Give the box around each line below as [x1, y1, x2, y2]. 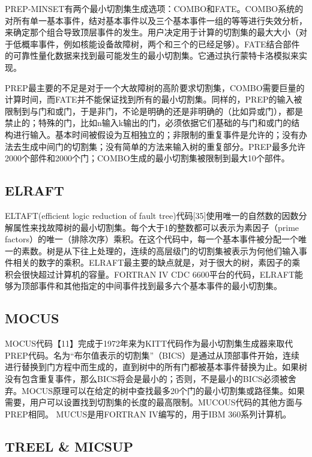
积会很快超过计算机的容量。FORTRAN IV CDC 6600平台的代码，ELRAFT [5, 267, 295, 280]
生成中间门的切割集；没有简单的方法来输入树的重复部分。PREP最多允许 [21, 140, 305, 152]
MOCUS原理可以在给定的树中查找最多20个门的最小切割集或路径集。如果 [21, 384, 305, 396]
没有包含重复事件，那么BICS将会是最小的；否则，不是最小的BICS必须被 [5, 372, 288, 385]
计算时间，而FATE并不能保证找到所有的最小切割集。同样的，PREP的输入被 [5, 93, 302, 106]
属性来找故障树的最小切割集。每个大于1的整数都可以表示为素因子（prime [13, 221, 299, 233]
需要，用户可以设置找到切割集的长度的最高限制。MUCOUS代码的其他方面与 [5, 396, 303, 408]
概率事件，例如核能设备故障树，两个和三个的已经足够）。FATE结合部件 [21, 37, 300, 50]
